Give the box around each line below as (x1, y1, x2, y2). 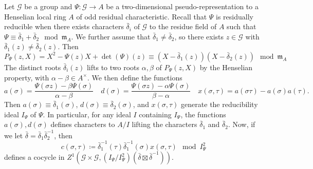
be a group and (24, 1, 72, 11)
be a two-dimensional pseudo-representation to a (106, 1, 259, 11)
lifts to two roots (86, 61, 140, 72)
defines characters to (50, 119, 115, 130)
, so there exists (174, 31, 224, 41)
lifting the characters (132, 119, 197, 130)
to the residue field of (149, 21, 217, 32)
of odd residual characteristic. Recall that (76, 11, 207, 22)
